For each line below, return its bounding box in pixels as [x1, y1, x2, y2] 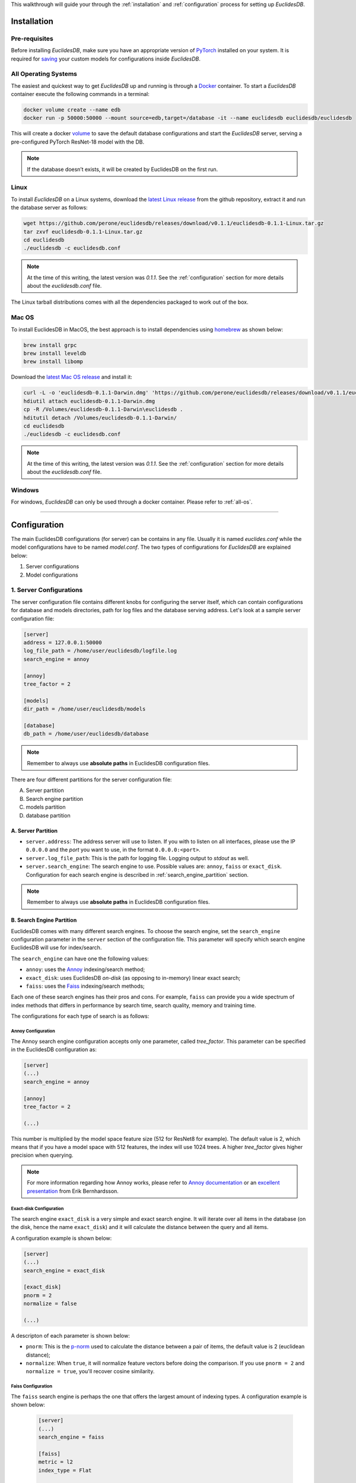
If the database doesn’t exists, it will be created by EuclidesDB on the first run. [27, 166, 218, 173]
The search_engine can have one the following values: [11, 955, 150, 962]
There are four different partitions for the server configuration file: [11, 776, 172, 783]
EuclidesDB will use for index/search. [11, 944, 102, 951]
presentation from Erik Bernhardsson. [27, 1187, 119, 1195]
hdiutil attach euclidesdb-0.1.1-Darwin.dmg [23, 397, 155, 405]
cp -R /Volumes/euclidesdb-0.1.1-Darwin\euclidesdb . [23, 406, 183, 413]
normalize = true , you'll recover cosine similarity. [26, 1368, 155, 1375]
